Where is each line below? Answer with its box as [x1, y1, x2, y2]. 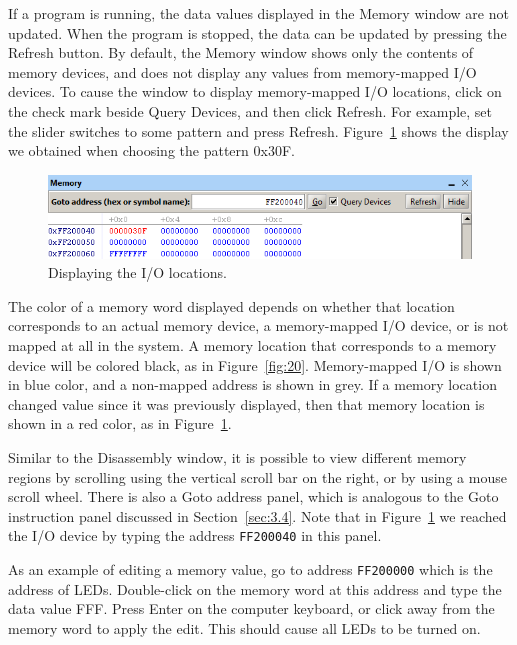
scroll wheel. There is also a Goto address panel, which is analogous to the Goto [8, 486, 499, 507]
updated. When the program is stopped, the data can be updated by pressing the [8, 22, 507, 43]
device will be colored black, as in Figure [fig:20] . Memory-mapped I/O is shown [8, 354, 502, 375]
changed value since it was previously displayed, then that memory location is [8, 393, 485, 414]
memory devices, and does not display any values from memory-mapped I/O [8, 61, 477, 82]
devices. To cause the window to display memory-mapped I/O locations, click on [8, 81, 502, 102]
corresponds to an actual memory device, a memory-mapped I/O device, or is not [8, 315, 509, 336]
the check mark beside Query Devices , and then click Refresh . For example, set [8, 100, 493, 121]
